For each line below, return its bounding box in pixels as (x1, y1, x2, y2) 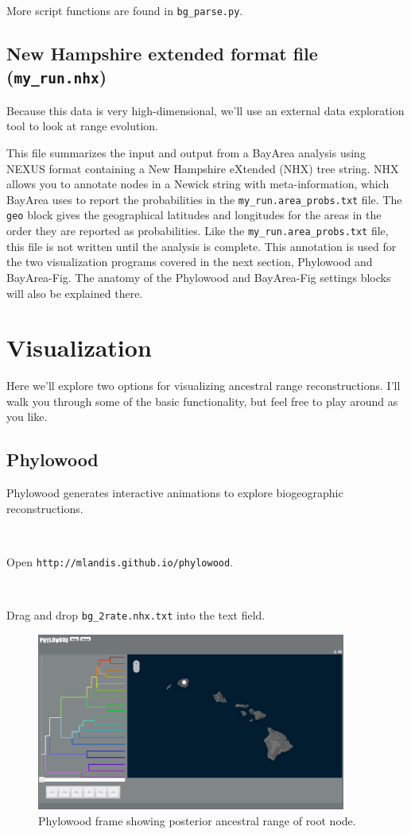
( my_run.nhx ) (6, 64, 107, 89)
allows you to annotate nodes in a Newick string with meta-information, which (6, 176, 390, 192)
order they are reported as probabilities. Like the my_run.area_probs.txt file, (6, 222, 389, 239)
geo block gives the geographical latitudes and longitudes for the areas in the (6, 207, 382, 223)
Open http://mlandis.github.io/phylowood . (6, 554, 234, 570)
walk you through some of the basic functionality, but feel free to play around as (6, 392, 398, 409)
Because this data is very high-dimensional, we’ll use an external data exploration (6, 102, 405, 118)
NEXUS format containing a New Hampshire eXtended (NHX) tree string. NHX (6, 160, 399, 176)
